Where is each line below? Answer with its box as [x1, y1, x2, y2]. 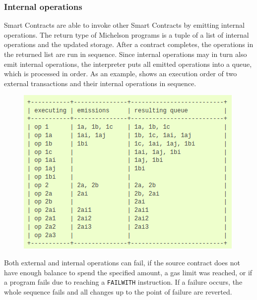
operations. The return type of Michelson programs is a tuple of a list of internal [4, 29, 249, 40]
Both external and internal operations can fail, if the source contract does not [4, 257, 240, 267]
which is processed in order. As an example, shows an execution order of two [4, 68, 237, 79]
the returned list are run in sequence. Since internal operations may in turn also [4, 49, 247, 59]
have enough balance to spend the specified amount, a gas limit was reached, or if [4, 267, 253, 277]
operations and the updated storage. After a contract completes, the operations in [4, 39, 254, 50]
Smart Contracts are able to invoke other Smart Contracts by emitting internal [4, 20, 245, 30]
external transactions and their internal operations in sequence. [4, 78, 196, 88]
